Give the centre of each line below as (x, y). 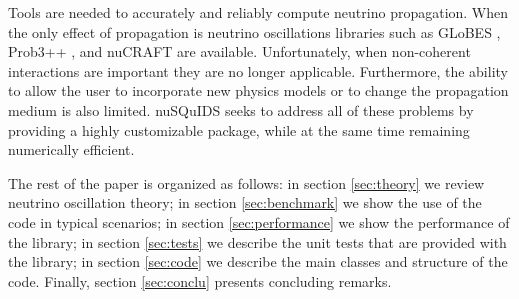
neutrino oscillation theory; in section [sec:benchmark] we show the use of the (245, 202)
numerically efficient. (71, 149)
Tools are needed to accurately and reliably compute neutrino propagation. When (258, 12)
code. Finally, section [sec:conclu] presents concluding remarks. (200, 280)
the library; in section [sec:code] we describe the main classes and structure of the (258, 261)
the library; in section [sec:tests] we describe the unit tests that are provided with (257, 241)
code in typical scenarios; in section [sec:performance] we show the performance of (259, 221)
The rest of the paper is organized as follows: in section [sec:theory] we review (246, 182)
